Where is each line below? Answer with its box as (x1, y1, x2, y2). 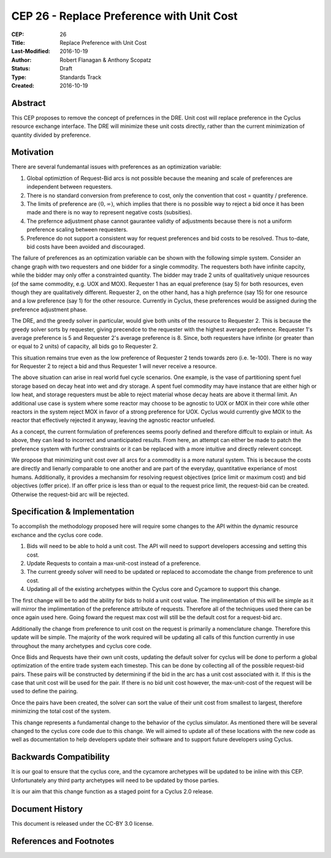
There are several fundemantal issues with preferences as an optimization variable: (11, 163, 222, 171)
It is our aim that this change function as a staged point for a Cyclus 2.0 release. (11, 788, 214, 796)
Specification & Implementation (11, 506, 135, 517)
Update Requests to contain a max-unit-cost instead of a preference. (26, 560, 201, 567)
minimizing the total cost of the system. (11, 707, 111, 715)
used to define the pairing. (11, 688, 78, 695)
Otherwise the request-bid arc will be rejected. (11, 491, 129, 498)
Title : (11, 39, 26, 46)
